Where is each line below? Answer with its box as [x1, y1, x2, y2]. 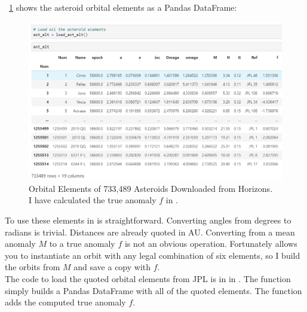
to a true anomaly [49, 237, 115, 250]
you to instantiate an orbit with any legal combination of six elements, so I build [5, 249, 300, 261]
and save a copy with [73, 261, 151, 273]
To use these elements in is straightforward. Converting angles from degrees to [5, 213, 291, 226]
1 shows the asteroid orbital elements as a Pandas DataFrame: [9, 1, 237, 13]
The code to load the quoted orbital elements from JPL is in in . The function [5, 272, 291, 285]
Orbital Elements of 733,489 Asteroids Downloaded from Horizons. [29, 182, 273, 194]
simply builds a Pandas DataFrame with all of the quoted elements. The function [5, 284, 302, 296]
